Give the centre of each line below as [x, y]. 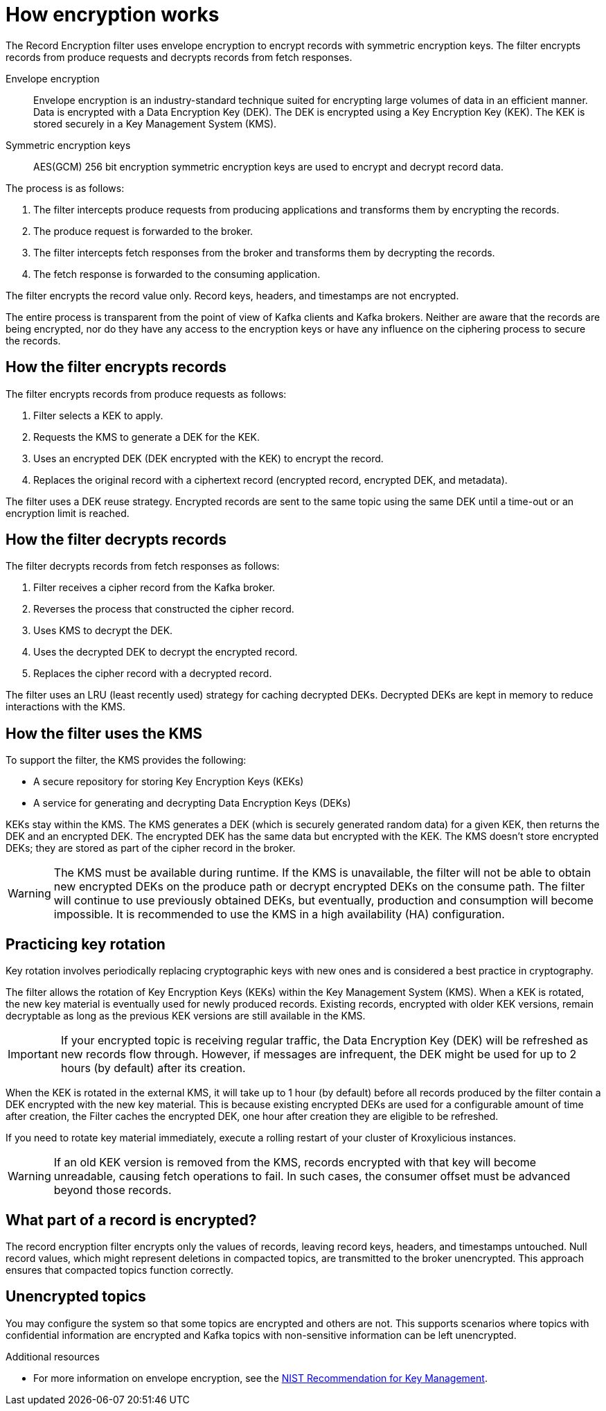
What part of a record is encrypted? [131, 1220]
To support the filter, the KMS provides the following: [126, 760]
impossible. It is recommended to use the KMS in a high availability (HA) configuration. [279, 914]
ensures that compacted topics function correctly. [120, 1270]
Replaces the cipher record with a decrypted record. [153, 674]
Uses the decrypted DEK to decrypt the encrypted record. [166, 652]
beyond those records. [113, 1190]
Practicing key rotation [86, 944]
